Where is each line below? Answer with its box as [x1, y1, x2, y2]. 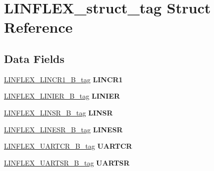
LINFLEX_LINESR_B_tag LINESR [4, 124, 123, 134]
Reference [4, 17, 73, 37]
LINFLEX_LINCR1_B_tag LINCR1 [4, 74, 123, 84]
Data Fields [4, 51, 65, 66]
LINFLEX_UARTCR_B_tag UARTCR [4, 141, 132, 151]
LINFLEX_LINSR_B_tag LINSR [4, 107, 113, 117]
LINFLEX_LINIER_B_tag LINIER [4, 91, 120, 101]
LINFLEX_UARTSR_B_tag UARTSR [4, 157, 130, 168]
